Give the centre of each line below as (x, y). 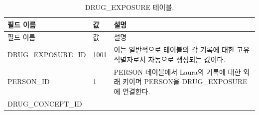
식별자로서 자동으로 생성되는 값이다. (170, 59)
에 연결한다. (132, 91)
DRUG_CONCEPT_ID (45, 103)
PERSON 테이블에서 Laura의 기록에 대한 (177, 71)
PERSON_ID (29, 81)
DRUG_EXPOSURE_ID (47, 55)
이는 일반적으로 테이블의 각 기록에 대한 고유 (182, 50)
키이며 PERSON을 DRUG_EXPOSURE (185, 81)
